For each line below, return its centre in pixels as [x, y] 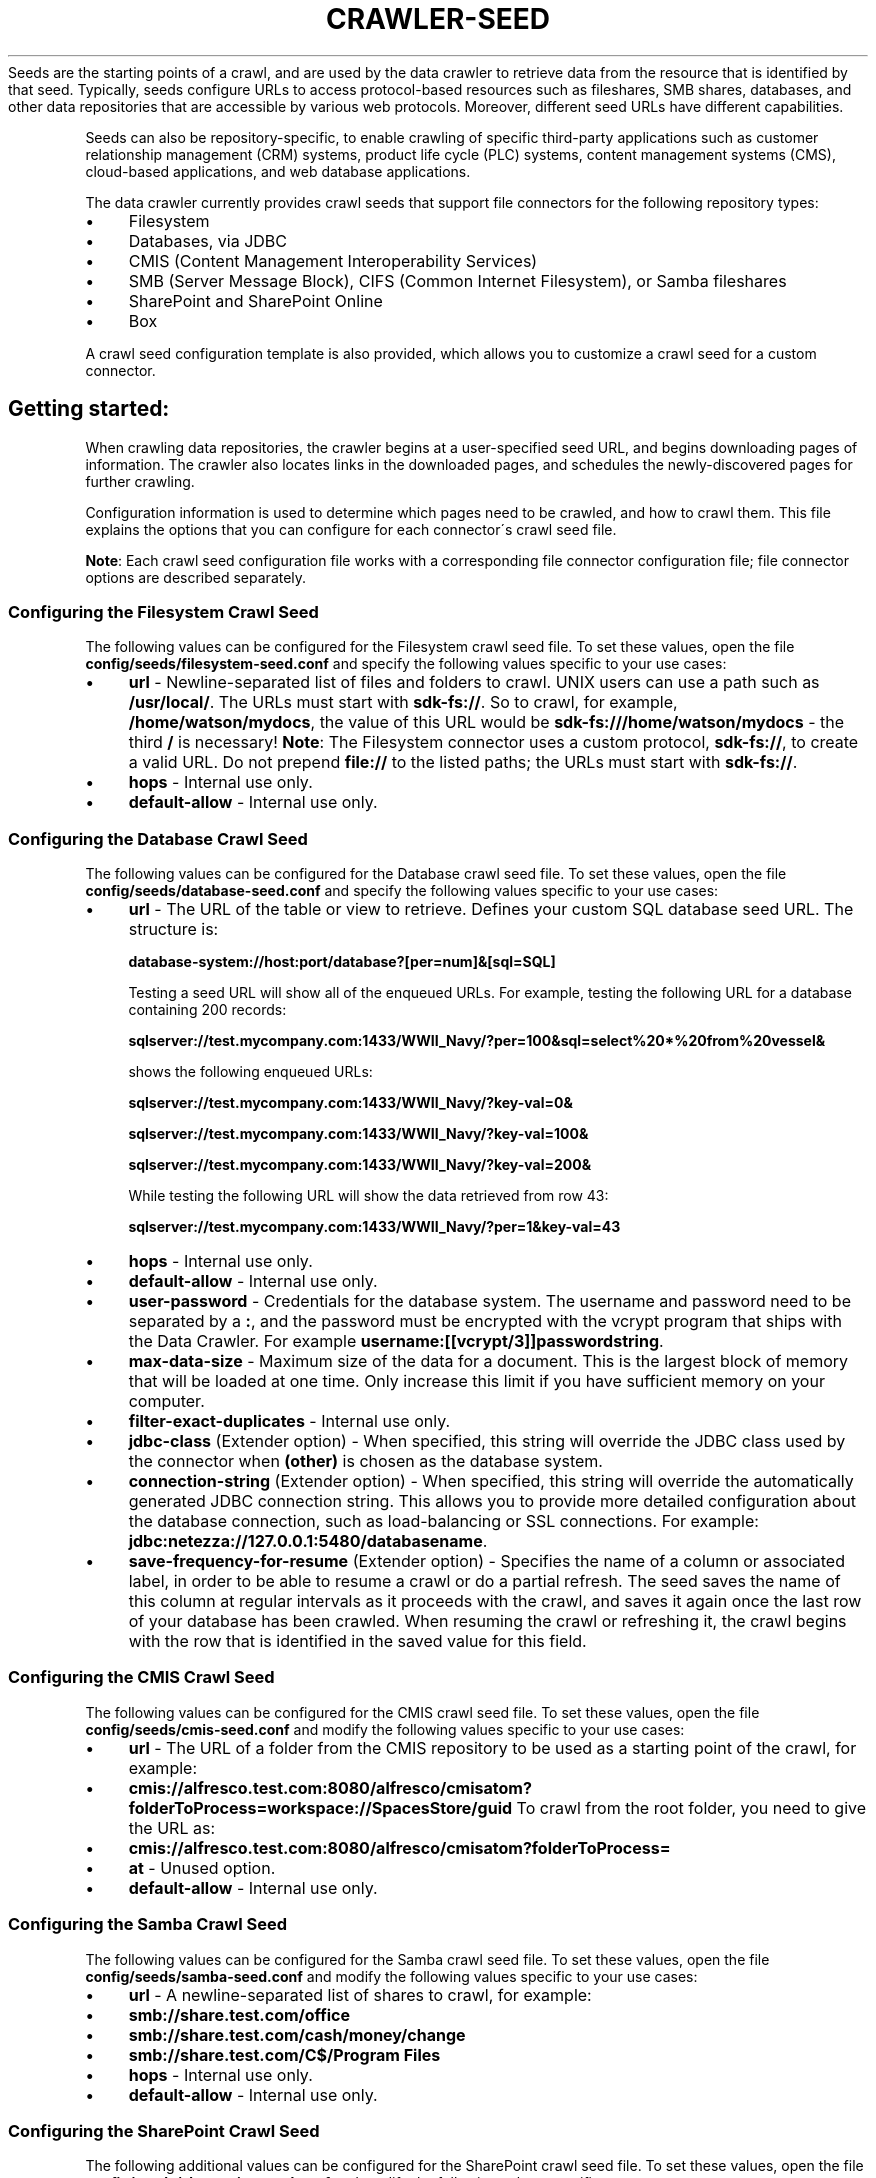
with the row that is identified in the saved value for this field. [357, 1641]
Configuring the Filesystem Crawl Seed [163, 611]
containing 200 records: [207, 1010]
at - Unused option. [202, 1867]
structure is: [173, 929]
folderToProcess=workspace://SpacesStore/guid [320, 1807]
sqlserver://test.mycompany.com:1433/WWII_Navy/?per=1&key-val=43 [374, 1227]
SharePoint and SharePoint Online [255, 300]
